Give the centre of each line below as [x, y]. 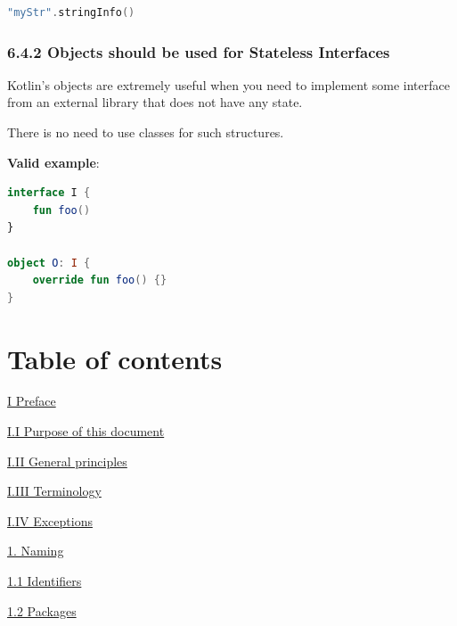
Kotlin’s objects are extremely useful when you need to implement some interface [228, 84]
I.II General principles [67, 461]
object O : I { [49, 263]
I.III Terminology [54, 491]
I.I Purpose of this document [86, 431]
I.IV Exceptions [50, 520]
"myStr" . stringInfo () [71, 12]
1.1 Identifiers [45, 581]
